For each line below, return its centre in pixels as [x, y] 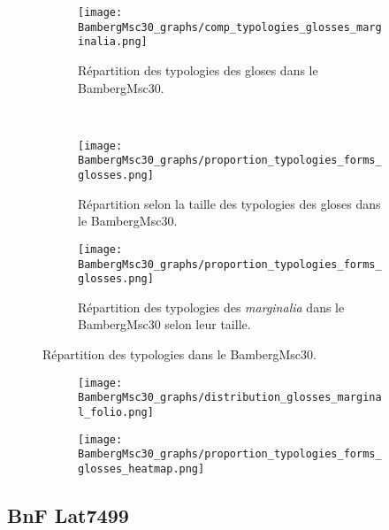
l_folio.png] [116, 412]
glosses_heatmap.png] [141, 469]
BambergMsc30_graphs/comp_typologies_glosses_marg [230, 27]
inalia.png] [113, 42]
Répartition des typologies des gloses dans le [198, 69]
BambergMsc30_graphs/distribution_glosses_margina [230, 398]
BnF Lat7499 [68, 515]
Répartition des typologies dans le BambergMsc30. [179, 354]
